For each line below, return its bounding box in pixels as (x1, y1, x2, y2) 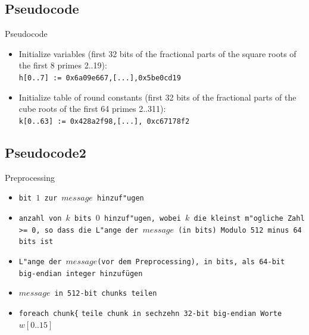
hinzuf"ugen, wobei (104, 214, 181, 223)
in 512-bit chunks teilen (54, 289, 157, 298)
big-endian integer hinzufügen (18, 269, 143, 278)
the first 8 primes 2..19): (18, 59, 107, 71)
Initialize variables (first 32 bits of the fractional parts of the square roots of (18, 47, 296, 60)
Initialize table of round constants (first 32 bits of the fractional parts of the (18, 90, 296, 103)
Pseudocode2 (5, 143, 86, 161)
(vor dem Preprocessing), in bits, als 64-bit (97, 257, 285, 266)
